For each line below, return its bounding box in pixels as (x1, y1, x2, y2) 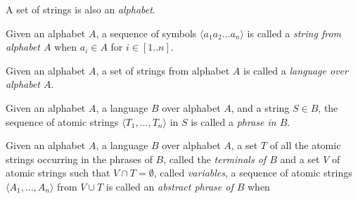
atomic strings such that (6, 165, 110, 180)
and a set (280, 151, 320, 166)
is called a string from (247, 25, 341, 40)
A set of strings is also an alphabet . (6, 2, 155, 16)
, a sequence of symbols (96, 25, 197, 40)
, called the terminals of (163, 151, 267, 166)
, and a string (231, 100, 290, 115)
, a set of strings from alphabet (96, 63, 230, 77)
